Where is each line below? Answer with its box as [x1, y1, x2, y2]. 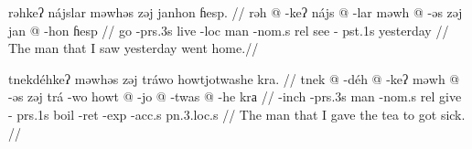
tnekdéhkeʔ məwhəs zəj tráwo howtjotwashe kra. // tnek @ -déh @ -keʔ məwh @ [8, 69, 460, 88]
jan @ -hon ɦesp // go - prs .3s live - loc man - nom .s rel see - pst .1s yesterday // [8, 20, 449, 39]
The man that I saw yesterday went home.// [8, 38, 259, 58]
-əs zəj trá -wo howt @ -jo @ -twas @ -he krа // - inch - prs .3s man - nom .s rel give [8, 87, 462, 106]
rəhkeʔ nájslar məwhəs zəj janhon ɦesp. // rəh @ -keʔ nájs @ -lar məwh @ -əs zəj [8, 3, 463, 21]
